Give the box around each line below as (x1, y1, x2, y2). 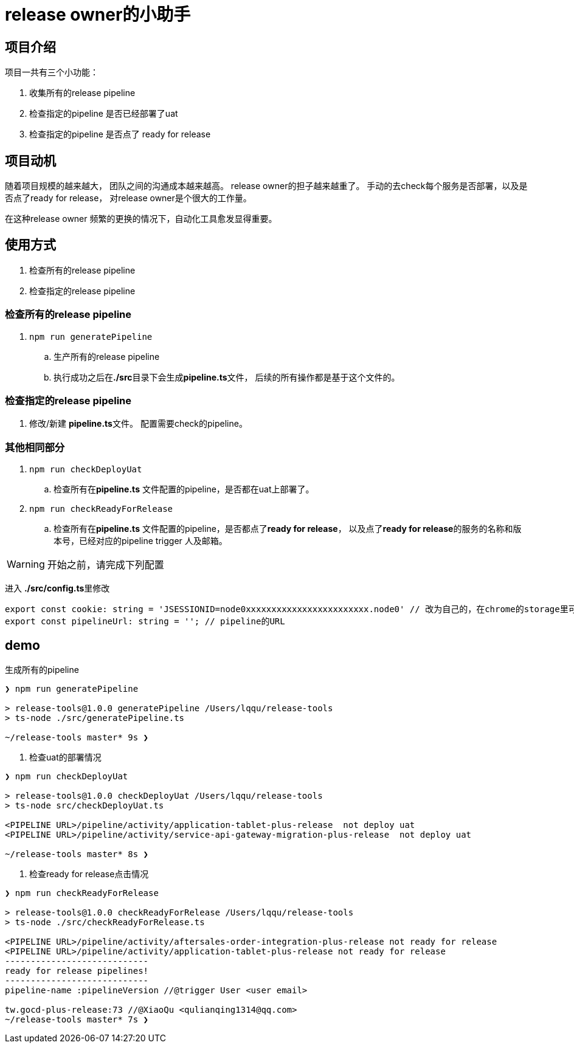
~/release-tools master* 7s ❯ (5, 1014, 149, 1024)
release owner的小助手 (5, 4, 191, 25)
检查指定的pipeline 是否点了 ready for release (29, 129, 211, 140)
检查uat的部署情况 (29, 751, 102, 762)
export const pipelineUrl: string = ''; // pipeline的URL (5, 616, 285, 627)
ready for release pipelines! (5, 965, 149, 976)
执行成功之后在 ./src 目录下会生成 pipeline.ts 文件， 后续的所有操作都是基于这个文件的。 (54, 371, 400, 382)
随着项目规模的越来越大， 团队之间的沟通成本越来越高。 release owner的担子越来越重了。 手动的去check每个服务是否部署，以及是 (5, 181, 528, 191)
